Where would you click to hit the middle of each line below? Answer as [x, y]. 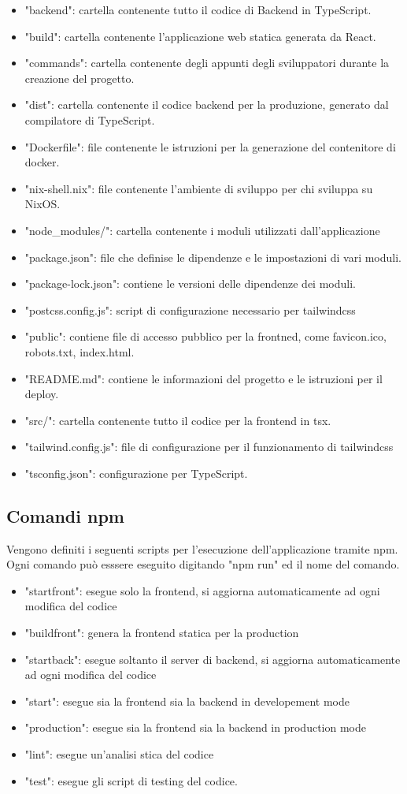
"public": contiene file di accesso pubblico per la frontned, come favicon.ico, [205, 336]
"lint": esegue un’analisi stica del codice [119, 754]
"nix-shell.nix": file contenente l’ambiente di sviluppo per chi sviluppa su [199, 188]
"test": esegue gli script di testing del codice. [131, 780]
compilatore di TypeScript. [90, 119]
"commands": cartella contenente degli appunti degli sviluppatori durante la [207, 63]
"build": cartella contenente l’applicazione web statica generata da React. [200, 36]
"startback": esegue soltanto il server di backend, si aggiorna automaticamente [213, 659]
